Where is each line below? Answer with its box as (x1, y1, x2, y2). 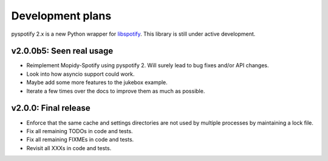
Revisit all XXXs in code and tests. (26, 144, 112, 151)
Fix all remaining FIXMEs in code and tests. (26, 136, 134, 143)
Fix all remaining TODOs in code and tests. (26, 127, 133, 134)
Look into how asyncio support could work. (26, 70, 135, 77)
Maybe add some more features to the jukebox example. (26, 79, 168, 86)
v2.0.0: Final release (11, 103, 91, 113)
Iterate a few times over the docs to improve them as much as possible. (26, 87, 205, 94)
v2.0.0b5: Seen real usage (11, 46, 114, 56)
